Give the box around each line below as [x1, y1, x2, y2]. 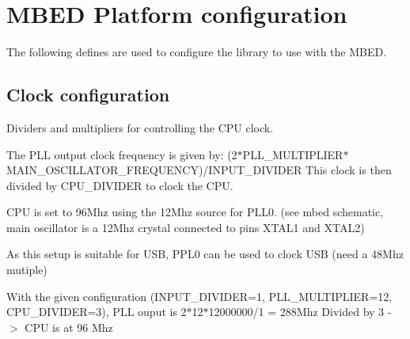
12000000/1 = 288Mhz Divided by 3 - [208, 303, 392, 320]
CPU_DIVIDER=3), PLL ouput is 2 [6, 303, 187, 320]
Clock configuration [6, 82, 170, 107]
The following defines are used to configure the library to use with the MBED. [6, 44, 387, 60]
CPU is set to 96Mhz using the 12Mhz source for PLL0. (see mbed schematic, [6, 204, 384, 220]
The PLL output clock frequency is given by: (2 [6, 146, 237, 162]
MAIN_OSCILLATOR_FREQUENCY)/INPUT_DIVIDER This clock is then [6, 162, 392, 178]
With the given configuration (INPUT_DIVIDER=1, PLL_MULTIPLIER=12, [6, 288, 393, 304]
